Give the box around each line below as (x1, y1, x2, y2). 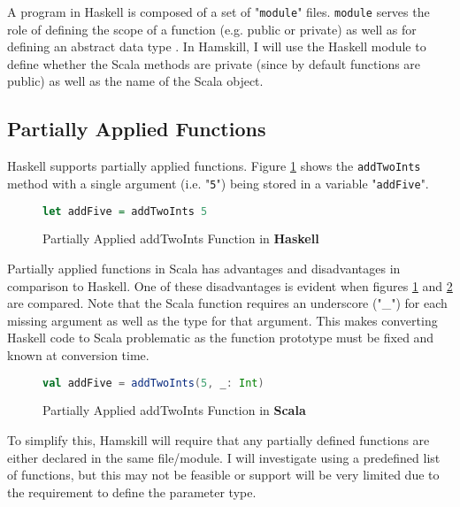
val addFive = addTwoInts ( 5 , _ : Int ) (42, 376, 264, 389)
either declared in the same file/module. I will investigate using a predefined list (7, 448, 441, 466)
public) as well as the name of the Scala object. (7, 72, 264, 90)
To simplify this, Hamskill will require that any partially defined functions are (7, 431, 430, 449)
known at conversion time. (7, 345, 149, 364)
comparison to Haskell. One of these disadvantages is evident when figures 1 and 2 (7, 276, 453, 295)
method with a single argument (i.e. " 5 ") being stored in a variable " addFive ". (7, 173, 429, 192)
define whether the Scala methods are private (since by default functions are (7, 54, 421, 73)
